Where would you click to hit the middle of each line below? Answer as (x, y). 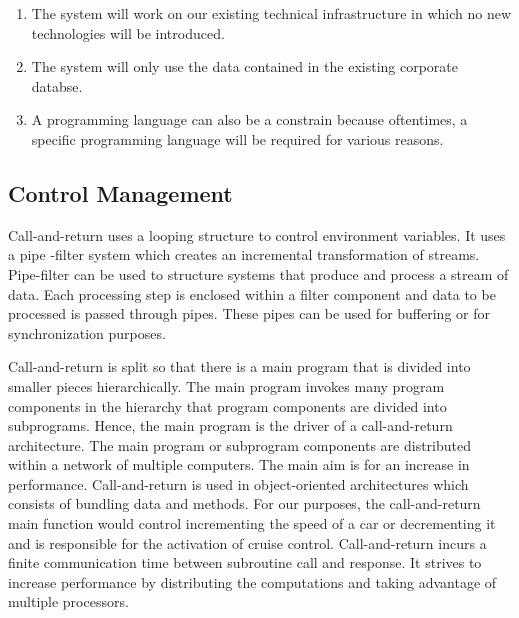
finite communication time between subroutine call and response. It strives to (245, 562)
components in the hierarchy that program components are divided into (227, 405)
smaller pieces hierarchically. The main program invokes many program (226, 385)
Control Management (120, 192)
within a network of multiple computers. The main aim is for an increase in (239, 464)
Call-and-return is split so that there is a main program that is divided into (239, 366)
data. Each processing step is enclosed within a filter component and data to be (252, 293)
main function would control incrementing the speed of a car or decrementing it (252, 523)
